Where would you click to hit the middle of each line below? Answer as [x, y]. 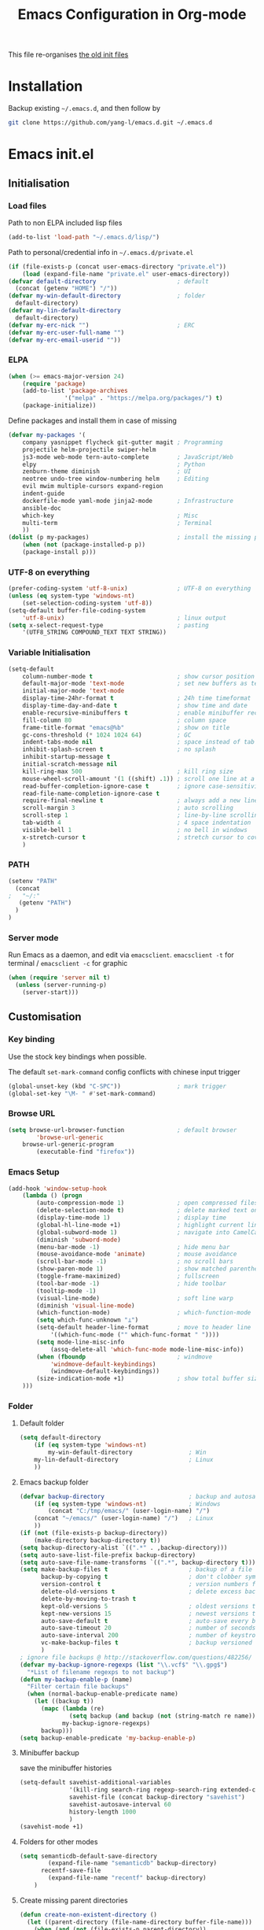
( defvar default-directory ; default [109, 281]
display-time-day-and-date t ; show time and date [135, 706]
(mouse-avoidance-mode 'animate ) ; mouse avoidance [137, 1254]
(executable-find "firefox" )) [86, 1152]
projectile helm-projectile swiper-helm [89, 449]
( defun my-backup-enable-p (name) [76, 1679]
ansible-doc [42, 508]
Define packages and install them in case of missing [92, 421]
